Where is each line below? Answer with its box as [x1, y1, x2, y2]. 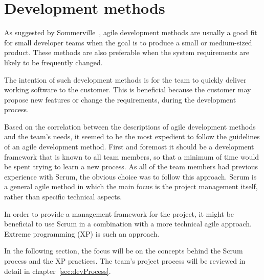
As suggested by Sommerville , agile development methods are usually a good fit [4, 27, 257, 38]
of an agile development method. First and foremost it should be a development [4, 141, 254, 152]
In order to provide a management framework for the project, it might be [4, 208, 234, 219]
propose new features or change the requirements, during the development [4, 94, 236, 105]
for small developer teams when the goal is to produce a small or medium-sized [4, 37, 252, 47]
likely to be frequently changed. [4, 57, 103, 67]
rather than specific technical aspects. [4, 191, 122, 202]
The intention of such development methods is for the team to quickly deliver [4, 74, 247, 85]
